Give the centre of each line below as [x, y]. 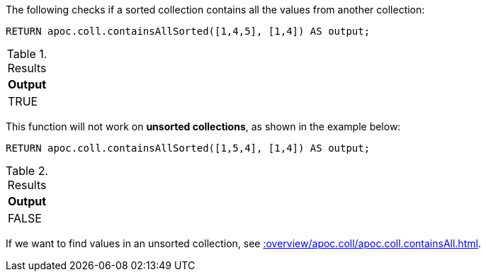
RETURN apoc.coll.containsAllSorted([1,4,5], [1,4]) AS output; [188, 31]
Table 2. [27, 171]
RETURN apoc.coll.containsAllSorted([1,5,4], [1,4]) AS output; [188, 148]
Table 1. [27, 54]
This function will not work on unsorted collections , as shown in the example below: [203, 126]
